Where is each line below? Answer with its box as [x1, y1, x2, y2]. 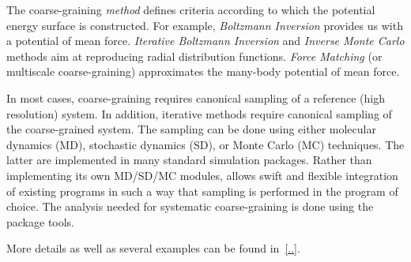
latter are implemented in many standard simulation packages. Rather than [6, 152, 372, 168]
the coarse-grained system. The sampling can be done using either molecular [6, 121, 376, 137]
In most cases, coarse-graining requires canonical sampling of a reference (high [6, 89, 385, 106]
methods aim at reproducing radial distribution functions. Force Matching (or [6, 47, 383, 64]
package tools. [6, 213, 75, 230]
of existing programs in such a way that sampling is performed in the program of [6, 182, 398, 199]
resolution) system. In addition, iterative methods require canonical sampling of [6, 105, 392, 122]
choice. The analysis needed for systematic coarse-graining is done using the [6, 198, 374, 215]
